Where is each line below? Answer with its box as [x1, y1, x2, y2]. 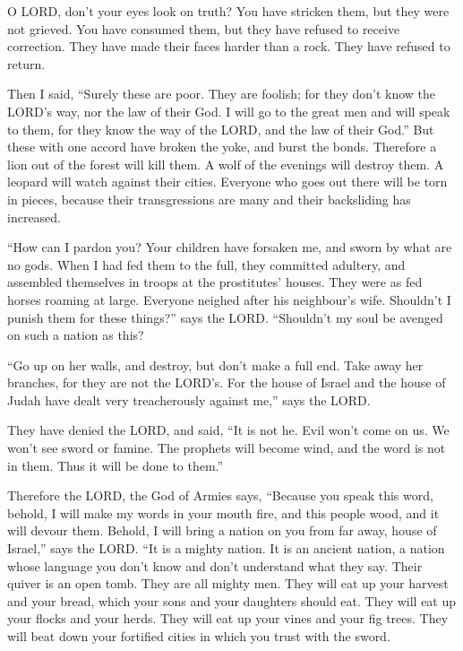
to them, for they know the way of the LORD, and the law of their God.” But [7, 119, 434, 138]
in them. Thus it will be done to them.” [7, 456, 224, 474]
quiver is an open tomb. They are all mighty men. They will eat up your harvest [7, 574, 449, 593]
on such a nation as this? [7, 325, 144, 344]
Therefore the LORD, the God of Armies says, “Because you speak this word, [7, 486, 433, 505]
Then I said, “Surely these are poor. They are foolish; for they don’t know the [7, 84, 436, 103]
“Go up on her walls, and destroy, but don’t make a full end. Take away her [7, 355, 424, 374]
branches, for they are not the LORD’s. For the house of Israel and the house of [7, 373, 446, 392]
